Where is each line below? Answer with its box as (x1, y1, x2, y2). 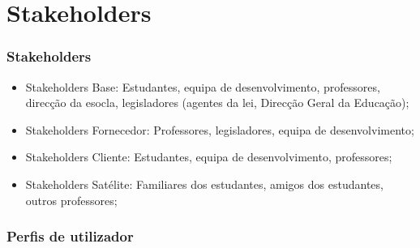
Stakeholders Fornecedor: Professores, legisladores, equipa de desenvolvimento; (25, 121, 414, 138)
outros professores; (25, 191, 118, 208)
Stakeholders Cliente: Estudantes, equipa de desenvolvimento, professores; (25, 148, 392, 165)
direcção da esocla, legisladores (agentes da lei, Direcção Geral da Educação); (25, 94, 409, 111)
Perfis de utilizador (6, 226, 134, 246)
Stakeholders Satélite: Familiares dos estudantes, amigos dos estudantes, (25, 175, 384, 192)
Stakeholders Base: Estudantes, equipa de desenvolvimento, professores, (25, 78, 380, 95)
